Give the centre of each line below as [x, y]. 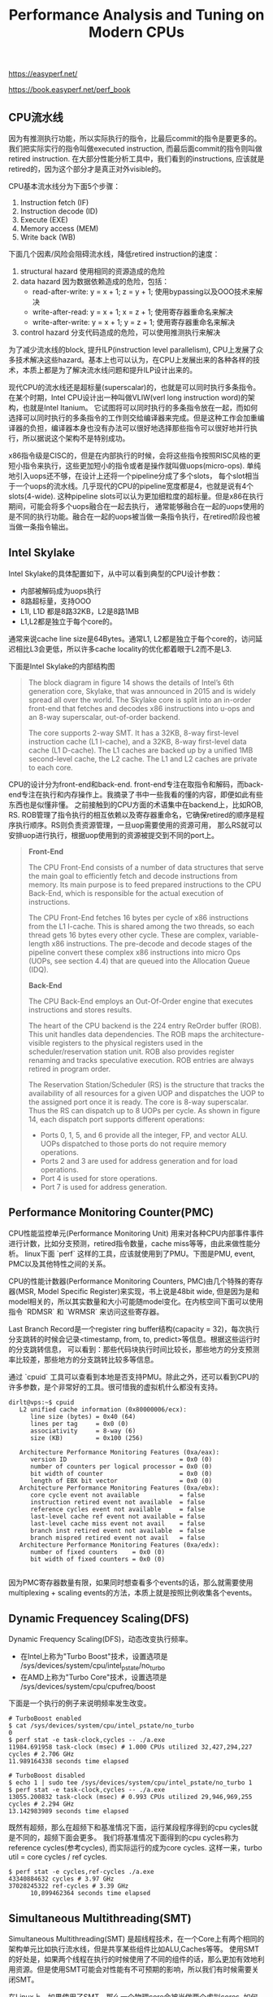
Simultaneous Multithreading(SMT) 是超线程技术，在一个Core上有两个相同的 [136, 1939]
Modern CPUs [136, 32]
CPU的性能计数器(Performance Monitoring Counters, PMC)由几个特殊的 [129, 1281]
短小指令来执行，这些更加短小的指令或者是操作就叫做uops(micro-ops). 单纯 [135, 465]
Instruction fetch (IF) [54, 202]
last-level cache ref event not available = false [117, 1516]
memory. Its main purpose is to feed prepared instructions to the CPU [145, 884]
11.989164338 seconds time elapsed [69, 1762]
